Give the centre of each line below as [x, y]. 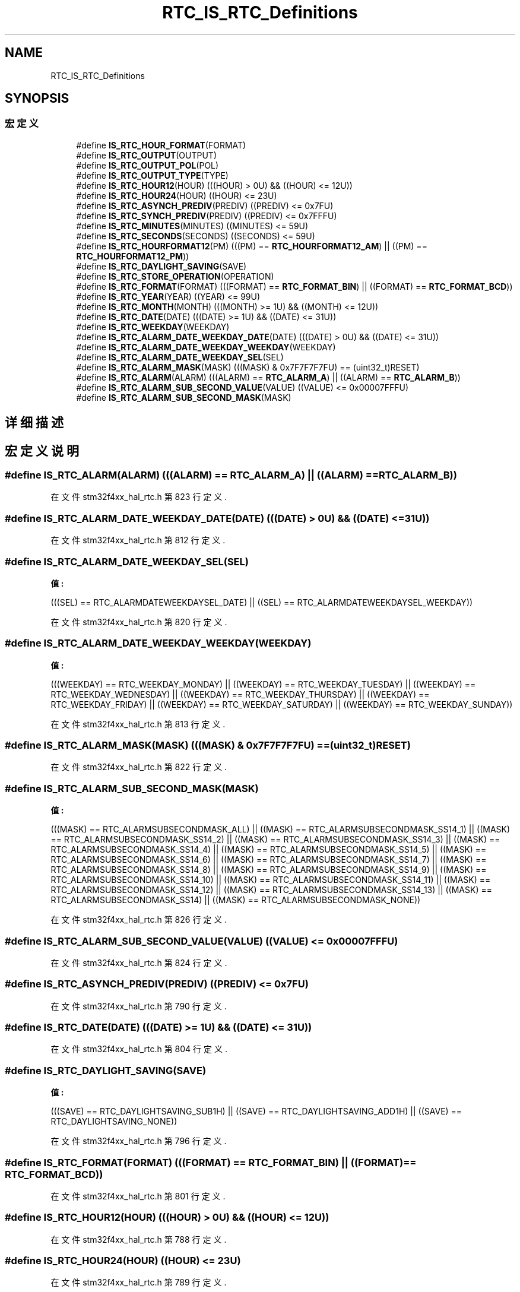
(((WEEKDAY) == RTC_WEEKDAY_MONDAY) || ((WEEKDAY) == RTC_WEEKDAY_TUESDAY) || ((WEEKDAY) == [263, 684]
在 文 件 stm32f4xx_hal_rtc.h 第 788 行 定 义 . [139, 1239]
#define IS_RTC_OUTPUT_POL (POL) [148, 165]
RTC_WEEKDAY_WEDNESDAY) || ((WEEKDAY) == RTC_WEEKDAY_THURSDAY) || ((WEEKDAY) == [240, 694]
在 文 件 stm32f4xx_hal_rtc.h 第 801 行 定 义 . [138, 1196]
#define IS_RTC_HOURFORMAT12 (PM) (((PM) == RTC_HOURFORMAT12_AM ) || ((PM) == [252, 246]
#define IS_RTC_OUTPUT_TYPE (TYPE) [152, 175]
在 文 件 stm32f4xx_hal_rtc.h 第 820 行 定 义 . [139, 622]
